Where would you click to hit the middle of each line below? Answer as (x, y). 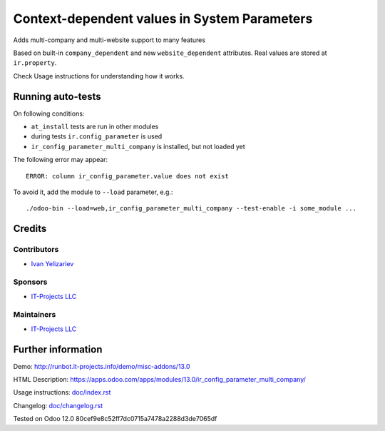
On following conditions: (49, 113)
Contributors (36, 250)
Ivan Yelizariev (52, 263)
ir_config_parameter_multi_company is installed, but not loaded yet (138, 146)
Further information (58, 349)
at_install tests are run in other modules (95, 127)
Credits (30, 229)
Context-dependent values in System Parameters (163, 19)
